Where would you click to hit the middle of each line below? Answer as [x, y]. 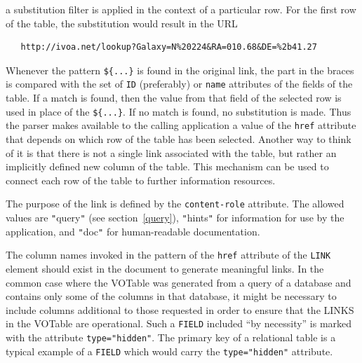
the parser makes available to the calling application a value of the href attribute [181, 125]
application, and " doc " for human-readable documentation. [133, 231]
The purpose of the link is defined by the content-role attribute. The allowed [175, 204]
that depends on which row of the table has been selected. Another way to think [179, 139]
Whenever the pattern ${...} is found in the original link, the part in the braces [180, 70]
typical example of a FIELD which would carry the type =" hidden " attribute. [169, 351]
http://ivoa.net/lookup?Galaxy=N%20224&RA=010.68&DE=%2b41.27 [169, 47]
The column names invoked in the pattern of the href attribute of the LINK [168, 255]
